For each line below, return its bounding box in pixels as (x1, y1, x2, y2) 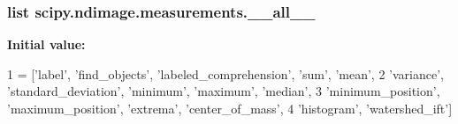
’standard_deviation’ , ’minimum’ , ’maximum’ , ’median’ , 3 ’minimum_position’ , (7, 82, 440, 100)
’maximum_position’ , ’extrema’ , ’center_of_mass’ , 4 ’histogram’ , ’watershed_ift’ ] (7, 99, 453, 117)
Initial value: (7, 35, 86, 54)
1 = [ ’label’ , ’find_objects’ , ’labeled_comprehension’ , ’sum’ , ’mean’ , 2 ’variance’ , (7, 64, 444, 83)
